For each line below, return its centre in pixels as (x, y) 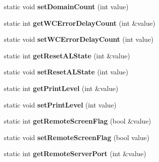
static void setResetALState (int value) (66, 72)
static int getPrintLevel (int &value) (61, 88)
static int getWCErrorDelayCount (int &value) (80, 23)
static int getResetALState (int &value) (67, 55)
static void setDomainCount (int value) (66, 6)
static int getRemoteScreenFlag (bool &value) (78, 121)
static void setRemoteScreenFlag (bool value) (77, 137)
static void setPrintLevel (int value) (60, 104)
